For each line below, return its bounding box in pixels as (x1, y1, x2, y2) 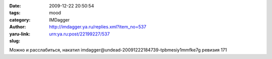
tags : (9, 10, 21, 16)
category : (9, 16, 31, 22)
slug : (9, 37, 20, 43)
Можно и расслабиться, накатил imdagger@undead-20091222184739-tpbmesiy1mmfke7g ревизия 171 (9, 47, 227, 53)
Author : (9, 24, 26, 30)
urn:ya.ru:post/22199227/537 (49, 30, 110, 37)
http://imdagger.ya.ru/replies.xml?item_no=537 (49, 24, 147, 30)
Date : (9, 3, 21, 8)
